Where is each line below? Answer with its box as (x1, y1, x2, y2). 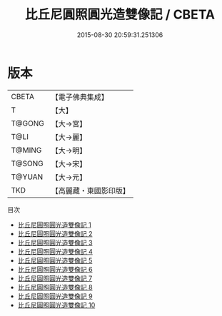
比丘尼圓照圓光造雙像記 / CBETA (24, 6, 216, 23)
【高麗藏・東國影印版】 (51, 185, 130, 195)
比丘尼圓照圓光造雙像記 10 (17, 300, 96, 309)
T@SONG (11, 158, 44, 168)
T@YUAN (11, 172, 44, 182)
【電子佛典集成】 (51, 92, 109, 102)
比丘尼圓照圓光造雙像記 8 (17, 282, 93, 291)
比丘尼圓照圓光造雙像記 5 (17, 256, 93, 265)
